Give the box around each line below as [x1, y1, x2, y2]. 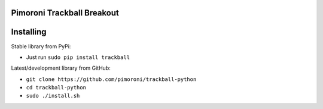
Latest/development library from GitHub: [11, 64, 111, 71]
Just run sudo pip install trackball [26, 54, 130, 61]
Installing [11, 27, 47, 37]
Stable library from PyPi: [11, 42, 71, 50]
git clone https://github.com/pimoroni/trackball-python [26, 76, 197, 83]
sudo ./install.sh [26, 92, 80, 99]
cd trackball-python [26, 84, 87, 91]
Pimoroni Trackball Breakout [11, 8, 120, 18]
